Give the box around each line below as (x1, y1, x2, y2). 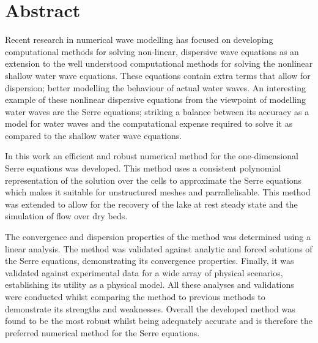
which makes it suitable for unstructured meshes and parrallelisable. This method (5, 186, 311, 198)
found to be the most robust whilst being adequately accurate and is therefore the (5, 314, 312, 327)
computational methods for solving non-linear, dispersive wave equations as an (5, 45, 299, 58)
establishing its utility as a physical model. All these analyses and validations (5, 278, 294, 291)
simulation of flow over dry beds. (5, 209, 128, 222)
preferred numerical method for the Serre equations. (5, 326, 200, 339)
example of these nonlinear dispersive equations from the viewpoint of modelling (5, 93, 306, 106)
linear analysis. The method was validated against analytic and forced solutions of (5, 242, 312, 255)
